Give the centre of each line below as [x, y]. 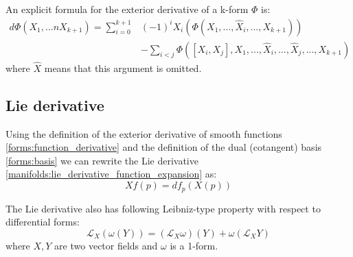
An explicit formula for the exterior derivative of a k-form [127, 9]
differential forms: [43, 222]
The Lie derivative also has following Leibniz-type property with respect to [163, 208]
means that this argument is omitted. [123, 68]
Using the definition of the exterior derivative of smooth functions [144, 133]
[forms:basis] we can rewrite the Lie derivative [102, 160]
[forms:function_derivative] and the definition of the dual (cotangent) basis [164, 147]
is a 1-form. [194, 245]
